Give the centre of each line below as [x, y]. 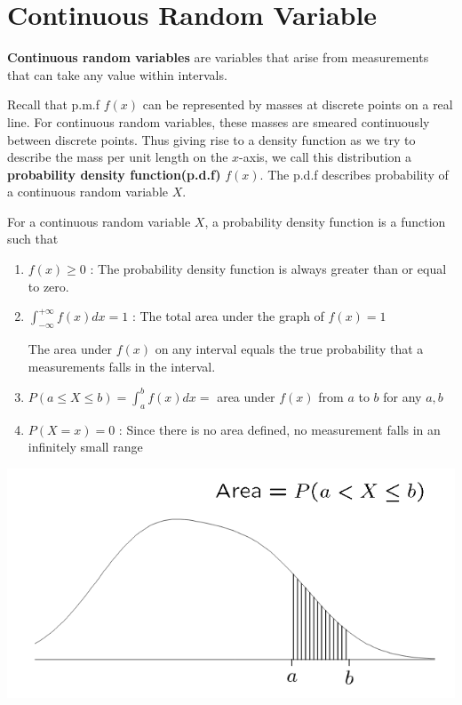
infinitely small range [85, 447]
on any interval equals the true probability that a [289, 349]
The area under [70, 349]
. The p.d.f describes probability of [354, 174]
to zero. [48, 286]
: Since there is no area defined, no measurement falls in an [279, 429]
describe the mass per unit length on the [118, 157]
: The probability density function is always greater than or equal [268, 269]
